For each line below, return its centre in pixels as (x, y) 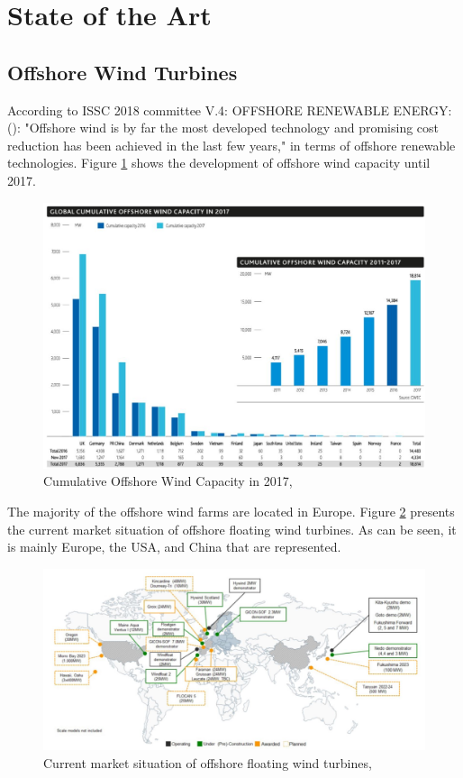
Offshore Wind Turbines (123, 72)
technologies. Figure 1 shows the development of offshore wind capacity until (219, 163)
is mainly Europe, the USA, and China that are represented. (174, 547)
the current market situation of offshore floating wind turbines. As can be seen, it (232, 529)
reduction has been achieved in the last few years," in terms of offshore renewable (231, 145)
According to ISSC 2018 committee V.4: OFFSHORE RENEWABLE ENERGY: (230, 110)
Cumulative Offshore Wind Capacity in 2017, (168, 481)
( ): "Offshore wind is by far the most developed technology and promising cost (223, 128)
